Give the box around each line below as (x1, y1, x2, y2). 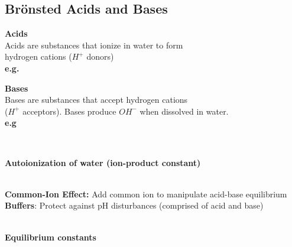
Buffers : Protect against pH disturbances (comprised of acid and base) (5, 199, 264, 212)
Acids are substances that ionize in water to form (5, 38, 183, 51)
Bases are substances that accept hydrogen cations (5, 93, 188, 106)
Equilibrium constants (5, 230, 96, 243)
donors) (86, 50, 114, 63)
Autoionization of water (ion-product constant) (5, 156, 201, 168)
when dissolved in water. (139, 105, 229, 117)
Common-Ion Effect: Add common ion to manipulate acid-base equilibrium (5, 187, 287, 200)
